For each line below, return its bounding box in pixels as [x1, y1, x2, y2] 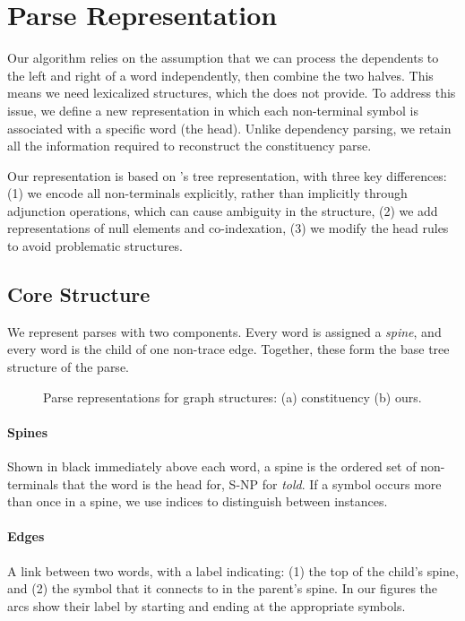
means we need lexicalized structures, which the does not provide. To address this [7, 83, 456, 102]
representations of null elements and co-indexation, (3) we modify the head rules [7, 219, 449, 237]
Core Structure [7, 280, 151, 308]
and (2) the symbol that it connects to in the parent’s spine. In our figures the [7, 579, 438, 598]
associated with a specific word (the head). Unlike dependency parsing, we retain [7, 118, 452, 137]
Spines [7, 422, 48, 441]
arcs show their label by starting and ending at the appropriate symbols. [7, 596, 406, 615]
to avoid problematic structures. [7, 237, 183, 255]
